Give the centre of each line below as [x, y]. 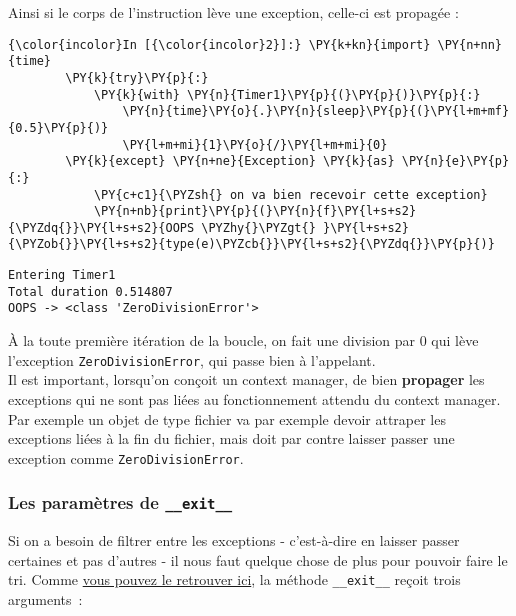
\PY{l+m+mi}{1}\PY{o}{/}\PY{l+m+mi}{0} [255, 144]
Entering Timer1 [62, 275]
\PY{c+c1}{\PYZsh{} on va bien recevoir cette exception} [290, 194]
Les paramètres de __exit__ [120, 502]
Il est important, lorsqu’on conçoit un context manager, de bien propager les [246, 379]
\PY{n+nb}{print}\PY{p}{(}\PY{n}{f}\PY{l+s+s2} [255, 211]
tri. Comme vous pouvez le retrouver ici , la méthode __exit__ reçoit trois [234, 579]
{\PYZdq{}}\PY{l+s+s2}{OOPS [101, 227]
